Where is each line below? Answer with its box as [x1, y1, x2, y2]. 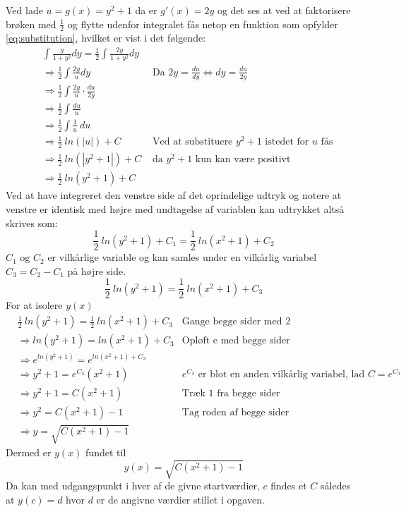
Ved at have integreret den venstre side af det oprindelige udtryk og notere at [6, 188, 342, 202]
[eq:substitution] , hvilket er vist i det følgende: [6, 30, 206, 45]
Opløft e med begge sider [181, 336, 290, 346]
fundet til [85, 445, 126, 460]
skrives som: [6, 215, 58, 230]
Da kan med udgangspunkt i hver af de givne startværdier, [6, 478, 260, 493]
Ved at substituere [153, 137, 233, 147]
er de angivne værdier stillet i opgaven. [96, 492, 265, 507]
